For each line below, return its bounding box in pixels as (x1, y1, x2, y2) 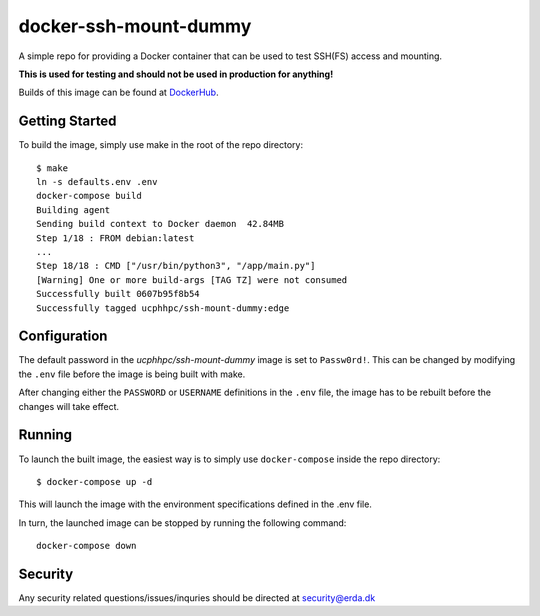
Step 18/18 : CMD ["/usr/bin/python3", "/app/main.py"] (36, 260, 316, 272)
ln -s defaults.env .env (36, 176, 158, 188)
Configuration (18, 328, 108, 345)
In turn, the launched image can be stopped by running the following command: (18, 516, 347, 529)
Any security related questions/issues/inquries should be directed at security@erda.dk (18, 591, 376, 604)
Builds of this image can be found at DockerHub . (18, 86, 219, 99)
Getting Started (18, 113, 117, 130)
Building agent (36, 204, 111, 215)
